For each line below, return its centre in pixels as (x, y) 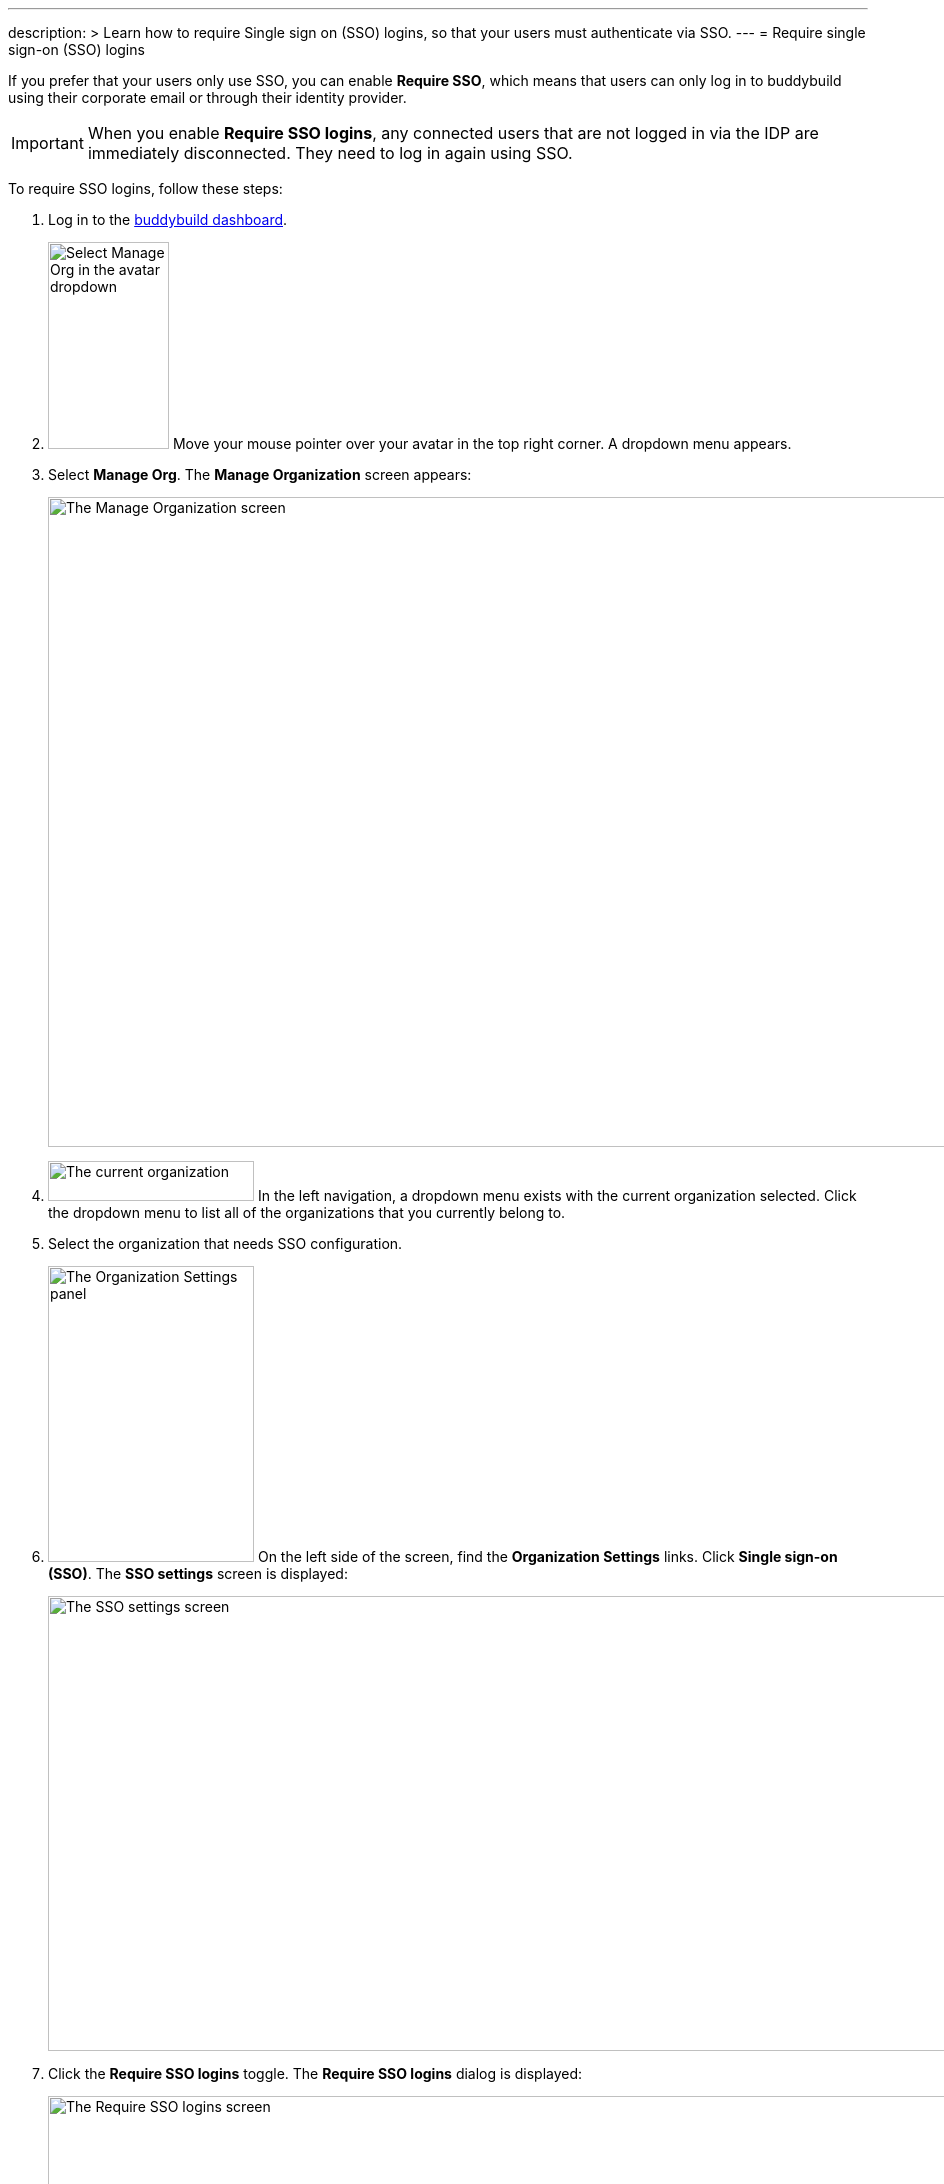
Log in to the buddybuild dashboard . (168, 219)
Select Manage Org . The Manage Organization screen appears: (260, 474)
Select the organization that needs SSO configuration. (225, 1243)
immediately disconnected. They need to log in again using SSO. (330, 153)
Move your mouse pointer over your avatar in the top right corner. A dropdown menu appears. (482, 443)
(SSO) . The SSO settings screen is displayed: (198, 1573)
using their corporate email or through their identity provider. (207, 97)
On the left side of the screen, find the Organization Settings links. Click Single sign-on (547, 1556)
